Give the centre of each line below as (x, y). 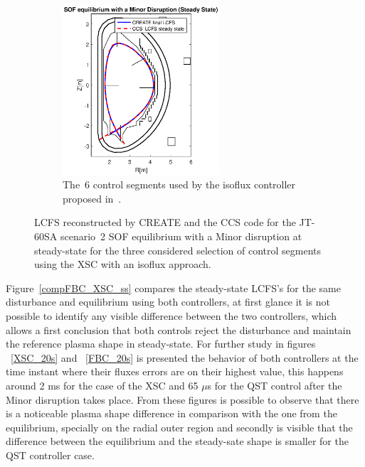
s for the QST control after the (275, 386)
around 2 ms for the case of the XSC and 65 (102, 386)
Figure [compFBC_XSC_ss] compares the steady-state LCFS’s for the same (173, 288)
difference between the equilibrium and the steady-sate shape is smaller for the (177, 441)
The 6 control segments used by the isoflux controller (179, 184)
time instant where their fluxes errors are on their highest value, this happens (175, 371)
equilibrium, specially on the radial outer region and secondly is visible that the (179, 427)
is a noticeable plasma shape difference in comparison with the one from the (171, 413)
